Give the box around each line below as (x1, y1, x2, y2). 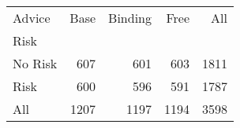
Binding (108, 9, 152, 27)
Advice (13, 9, 51, 27)
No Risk (13, 54, 58, 72)
